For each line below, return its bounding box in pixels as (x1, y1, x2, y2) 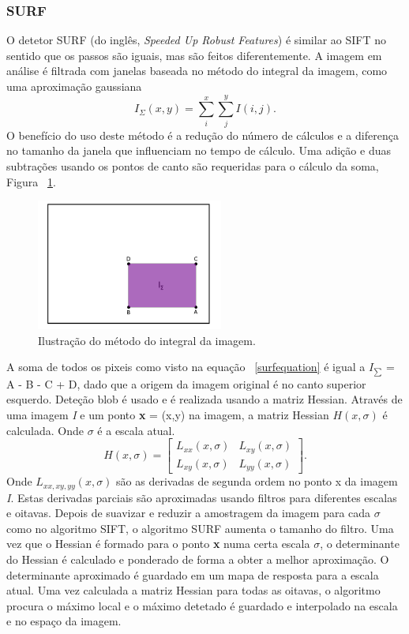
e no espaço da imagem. (6, 613, 122, 629)
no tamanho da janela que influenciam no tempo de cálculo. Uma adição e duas (6, 142, 391, 159)
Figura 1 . (6, 173, 56, 189)
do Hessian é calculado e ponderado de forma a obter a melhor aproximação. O (6, 550, 389, 567)
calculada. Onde (6, 422, 84, 438)
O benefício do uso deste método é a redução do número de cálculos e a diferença (6, 126, 399, 143)
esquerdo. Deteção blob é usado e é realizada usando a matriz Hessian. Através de (6, 391, 403, 407)
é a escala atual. (97, 422, 175, 438)
